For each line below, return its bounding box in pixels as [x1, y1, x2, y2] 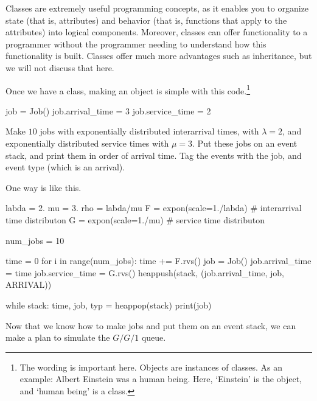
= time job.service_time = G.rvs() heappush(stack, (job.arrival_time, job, [5, 266, 284, 279]
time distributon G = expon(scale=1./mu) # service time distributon [5, 213, 265, 226]
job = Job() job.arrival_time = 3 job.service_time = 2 [5, 104, 211, 117]
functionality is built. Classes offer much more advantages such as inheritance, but [5, 49, 312, 62]
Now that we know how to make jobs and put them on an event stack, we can [5, 319, 296, 332]
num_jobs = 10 [5, 234, 64, 246]
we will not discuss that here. [5, 61, 114, 74]
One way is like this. [5, 181, 82, 194]
